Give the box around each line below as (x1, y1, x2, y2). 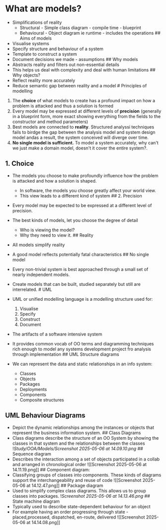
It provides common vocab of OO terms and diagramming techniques (12, 340, 154, 346)
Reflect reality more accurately (12, 77, 75, 83)
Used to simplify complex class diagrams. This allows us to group (12, 487, 146, 494)
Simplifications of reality (12, 19, 62, 25)
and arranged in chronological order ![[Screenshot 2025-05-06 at (12, 461, 147, 467)
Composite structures (19, 397, 64, 402)
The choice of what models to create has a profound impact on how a (12, 97, 155, 103)
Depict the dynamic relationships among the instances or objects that (12, 424, 155, 430)
